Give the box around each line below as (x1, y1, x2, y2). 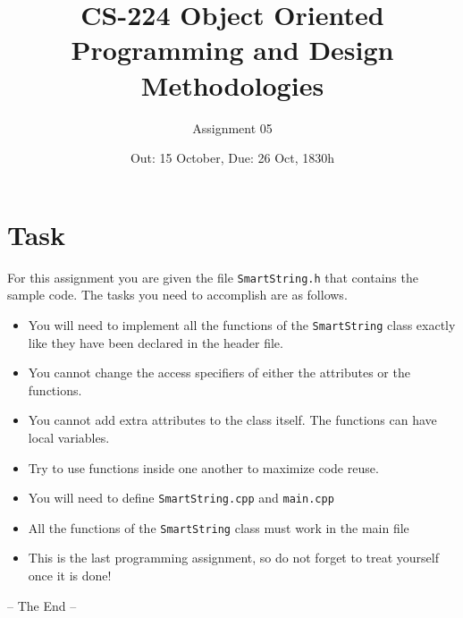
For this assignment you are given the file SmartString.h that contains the (7, 267, 418, 286)
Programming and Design (71, 31, 394, 68)
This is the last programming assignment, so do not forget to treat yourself (28, 548, 440, 567)
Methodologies (140, 66, 324, 103)
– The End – (7, 596, 77, 614)
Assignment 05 (192, 118, 273, 137)
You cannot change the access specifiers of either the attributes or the (28, 363, 410, 382)
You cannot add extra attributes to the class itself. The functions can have (28, 411, 437, 429)
